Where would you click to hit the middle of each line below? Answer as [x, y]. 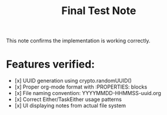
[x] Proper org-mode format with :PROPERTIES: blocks [81, 87]
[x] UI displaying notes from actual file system [70, 106]
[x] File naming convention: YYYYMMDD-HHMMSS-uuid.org [88, 93]
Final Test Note [99, 11]
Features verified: [51, 64]
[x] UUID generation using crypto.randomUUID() [73, 81]
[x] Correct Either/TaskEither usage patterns [68, 99]
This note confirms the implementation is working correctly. [79, 41]
